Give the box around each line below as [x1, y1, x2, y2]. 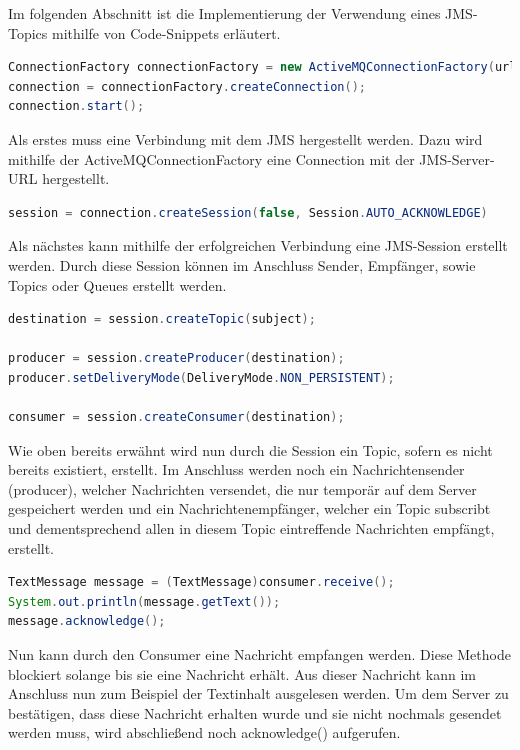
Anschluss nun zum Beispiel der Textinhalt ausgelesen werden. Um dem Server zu [8, 683, 509, 704]
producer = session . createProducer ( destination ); [8, 351, 345, 366]
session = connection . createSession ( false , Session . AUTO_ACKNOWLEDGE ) [8, 205, 488, 220]
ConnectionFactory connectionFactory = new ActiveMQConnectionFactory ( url [8, 60, 517, 75]
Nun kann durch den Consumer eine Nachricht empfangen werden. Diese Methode [8, 644, 511, 665]
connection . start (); [8, 99, 145, 114]
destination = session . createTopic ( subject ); [8, 312, 316, 327]
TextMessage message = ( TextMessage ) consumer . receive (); [8, 575, 395, 590]
